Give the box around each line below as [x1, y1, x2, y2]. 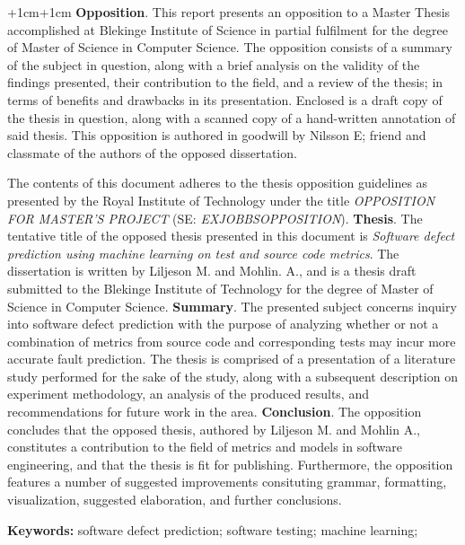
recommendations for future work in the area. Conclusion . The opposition [7, 402, 422, 421]
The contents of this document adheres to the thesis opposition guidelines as [7, 173, 428, 192]
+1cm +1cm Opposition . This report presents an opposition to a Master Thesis [7, 3, 451, 21]
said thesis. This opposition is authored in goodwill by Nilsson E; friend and [7, 126, 426, 145]
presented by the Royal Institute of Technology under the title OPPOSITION [7, 190, 435, 209]
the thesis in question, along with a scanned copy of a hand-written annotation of [7, 108, 456, 127]
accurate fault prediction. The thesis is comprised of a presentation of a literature [7, 349, 456, 368]
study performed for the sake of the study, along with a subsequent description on [7, 366, 458, 385]
